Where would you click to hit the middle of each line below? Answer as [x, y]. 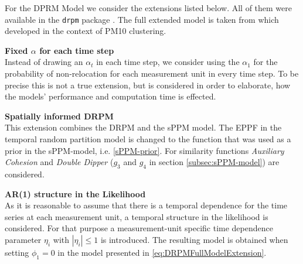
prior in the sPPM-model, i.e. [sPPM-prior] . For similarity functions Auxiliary [144, 150]
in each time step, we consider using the [168, 62]
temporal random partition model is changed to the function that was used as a [148, 139]
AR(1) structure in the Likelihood [75, 193]
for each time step [77, 50]
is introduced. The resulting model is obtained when [194, 239]
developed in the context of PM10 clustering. [86, 31]
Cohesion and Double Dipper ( [59, 162]
